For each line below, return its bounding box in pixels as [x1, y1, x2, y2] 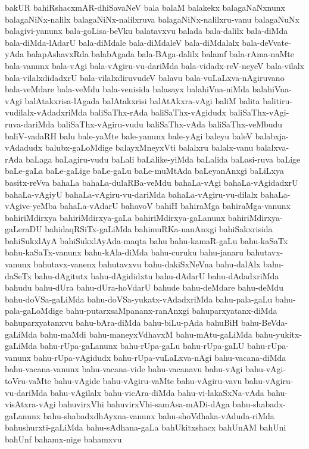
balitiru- [263, 94, 293, 107]
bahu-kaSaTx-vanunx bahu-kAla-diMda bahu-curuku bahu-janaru [5, 246, 244, 258]
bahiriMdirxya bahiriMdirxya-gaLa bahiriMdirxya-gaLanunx [5, 211, 226, 223]
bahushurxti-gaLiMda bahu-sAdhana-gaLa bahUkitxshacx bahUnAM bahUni [5, 421, 286, 434]
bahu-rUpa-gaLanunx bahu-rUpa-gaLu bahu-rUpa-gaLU [39, 339, 245, 352]
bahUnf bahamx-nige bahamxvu [5, 432, 122, 445]
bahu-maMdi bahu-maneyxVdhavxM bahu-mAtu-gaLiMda [39, 328, 252, 340]
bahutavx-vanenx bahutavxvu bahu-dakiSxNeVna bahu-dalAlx [33, 258, 261, 270]
